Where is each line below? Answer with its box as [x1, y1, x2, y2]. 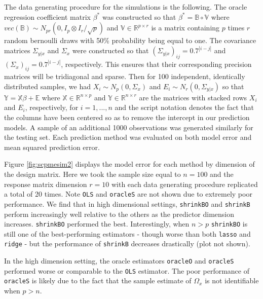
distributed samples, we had [4, 81, 91, 91]
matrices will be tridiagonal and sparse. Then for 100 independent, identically [4, 71, 245, 82]
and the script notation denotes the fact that [115, 102, 254, 113]
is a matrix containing [151, 22, 220, 33]
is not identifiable [205, 275, 259, 286]
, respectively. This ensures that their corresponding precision [61, 59, 252, 69]
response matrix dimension [4, 178, 87, 189]
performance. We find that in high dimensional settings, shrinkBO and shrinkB [4, 198, 250, 209]
